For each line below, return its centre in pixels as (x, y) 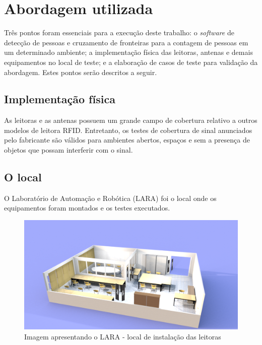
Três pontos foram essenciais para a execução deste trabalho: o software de (119, 32)
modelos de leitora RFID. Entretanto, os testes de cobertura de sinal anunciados (128, 130)
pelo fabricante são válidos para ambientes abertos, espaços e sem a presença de (127, 140)
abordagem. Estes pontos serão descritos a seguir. (81, 72)
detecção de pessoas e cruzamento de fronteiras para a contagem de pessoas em (126, 42)
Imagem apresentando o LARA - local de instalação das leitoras (123, 337)
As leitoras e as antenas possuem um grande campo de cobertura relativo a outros (131, 120)
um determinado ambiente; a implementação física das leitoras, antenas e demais (128, 52)
